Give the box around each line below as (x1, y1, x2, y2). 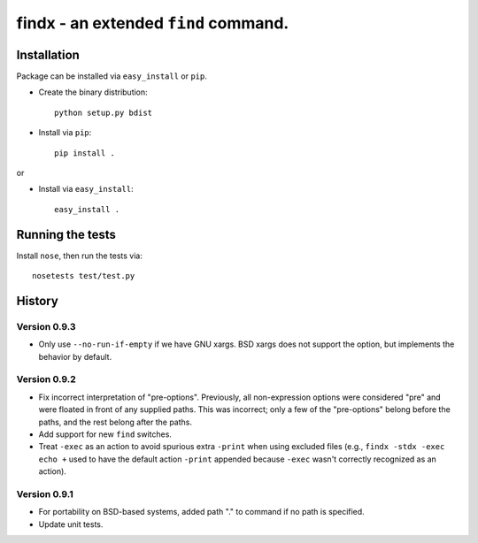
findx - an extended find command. (16, 13, 289, 33)
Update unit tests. (38, 518, 104, 530)
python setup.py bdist (54, 107, 153, 118)
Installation (16, 47, 80, 62)
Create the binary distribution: (38, 87, 148, 97)
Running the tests (16, 226, 117, 242)
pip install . (54, 148, 115, 158)
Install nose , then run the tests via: (16, 250, 143, 261)
